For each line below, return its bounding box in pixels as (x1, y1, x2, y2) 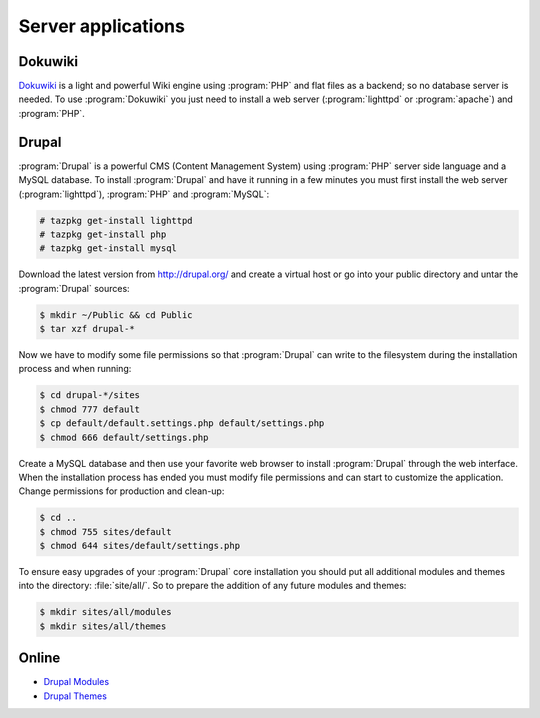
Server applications (18, 15, 185, 37)
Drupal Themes (43, 690, 107, 702)
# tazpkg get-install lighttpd (39, 215, 194, 226)
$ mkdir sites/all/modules (39, 606, 172, 618)
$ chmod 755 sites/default (39, 526, 172, 537)
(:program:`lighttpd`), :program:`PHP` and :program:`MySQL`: (18, 188, 270, 200)
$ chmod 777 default (39, 403, 140, 415)
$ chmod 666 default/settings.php (39, 431, 209, 443)
